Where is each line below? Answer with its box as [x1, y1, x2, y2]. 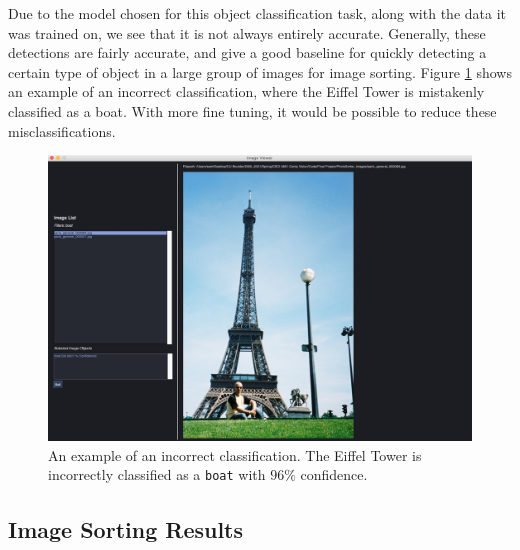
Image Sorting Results [8, 513, 244, 544]
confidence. [300, 464, 368, 485]
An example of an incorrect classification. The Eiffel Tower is [48, 444, 422, 465]
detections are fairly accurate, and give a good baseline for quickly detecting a [8, 42, 487, 63]
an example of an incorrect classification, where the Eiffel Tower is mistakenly [8, 81, 485, 102]
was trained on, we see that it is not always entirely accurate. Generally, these [8, 22, 486, 43]
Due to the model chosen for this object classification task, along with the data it [8, 3, 506, 23]
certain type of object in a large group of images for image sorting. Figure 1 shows [8, 61, 512, 82]
